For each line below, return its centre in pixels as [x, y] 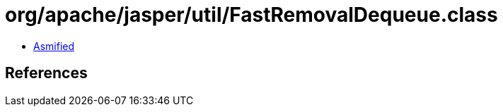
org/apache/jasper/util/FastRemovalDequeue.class [251, 15]
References [46, 73]
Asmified [54, 46]
